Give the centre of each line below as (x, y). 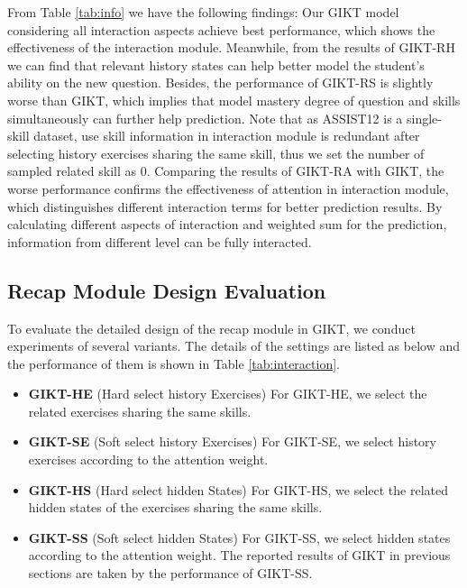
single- (424, 118)
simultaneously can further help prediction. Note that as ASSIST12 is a (205, 118)
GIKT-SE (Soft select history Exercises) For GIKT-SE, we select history (232, 441)
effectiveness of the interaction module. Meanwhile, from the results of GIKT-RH (231, 47)
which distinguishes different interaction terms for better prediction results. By (225, 206)
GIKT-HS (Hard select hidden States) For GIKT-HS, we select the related (238, 489)
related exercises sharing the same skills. (140, 411)
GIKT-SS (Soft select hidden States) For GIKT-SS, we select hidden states (239, 537)
